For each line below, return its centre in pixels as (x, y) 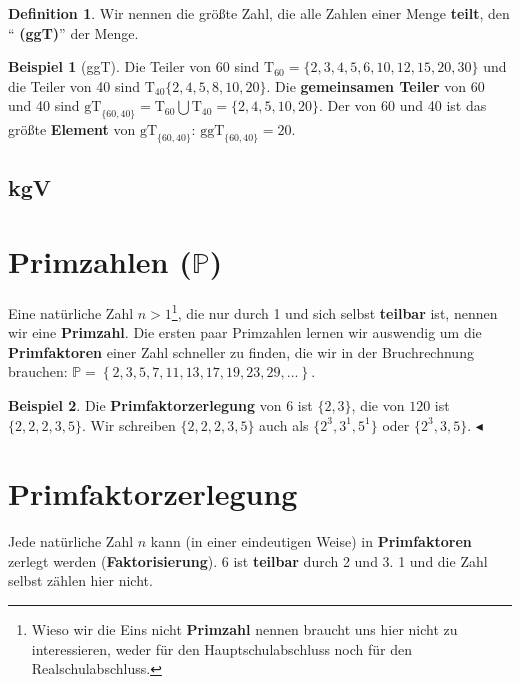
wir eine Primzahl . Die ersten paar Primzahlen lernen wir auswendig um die (245, 332)
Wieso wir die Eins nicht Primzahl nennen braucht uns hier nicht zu (244, 629)
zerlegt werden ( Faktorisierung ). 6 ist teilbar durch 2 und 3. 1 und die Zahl (248, 560)
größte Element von (72, 129)
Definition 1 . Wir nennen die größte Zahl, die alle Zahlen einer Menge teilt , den (259, 13)
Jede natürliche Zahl (71, 541)
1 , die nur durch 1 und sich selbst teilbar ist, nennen (334, 311)
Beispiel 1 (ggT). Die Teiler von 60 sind (134, 66)
